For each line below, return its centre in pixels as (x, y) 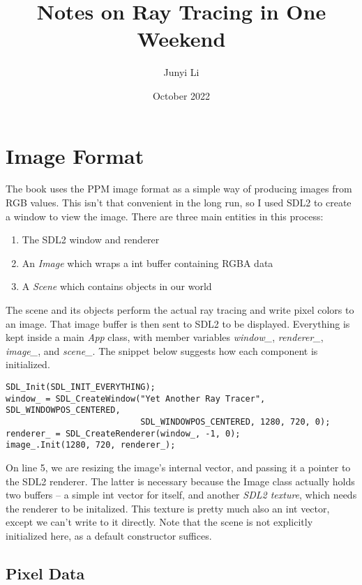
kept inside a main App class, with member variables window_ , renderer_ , (165, 337)
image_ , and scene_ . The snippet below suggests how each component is (162, 350)
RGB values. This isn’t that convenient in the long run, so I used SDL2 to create (179, 203)
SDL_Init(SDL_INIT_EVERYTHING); (81, 387)
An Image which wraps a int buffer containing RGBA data (148, 263)
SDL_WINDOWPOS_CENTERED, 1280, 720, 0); (235, 421)
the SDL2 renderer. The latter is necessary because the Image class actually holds (180, 481)
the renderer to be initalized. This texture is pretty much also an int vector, (168, 508)
